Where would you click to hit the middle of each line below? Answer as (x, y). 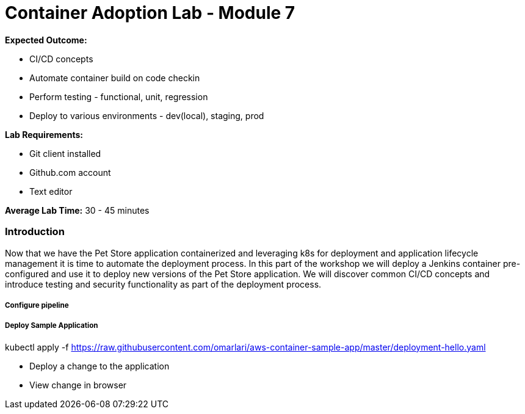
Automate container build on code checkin (115, 78)
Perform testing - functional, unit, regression (119, 96)
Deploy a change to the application (100, 366)
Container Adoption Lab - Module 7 (150, 13)
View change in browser (78, 385)
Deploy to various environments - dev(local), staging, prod (147, 115)
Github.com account (70, 172)
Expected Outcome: (46, 40)
